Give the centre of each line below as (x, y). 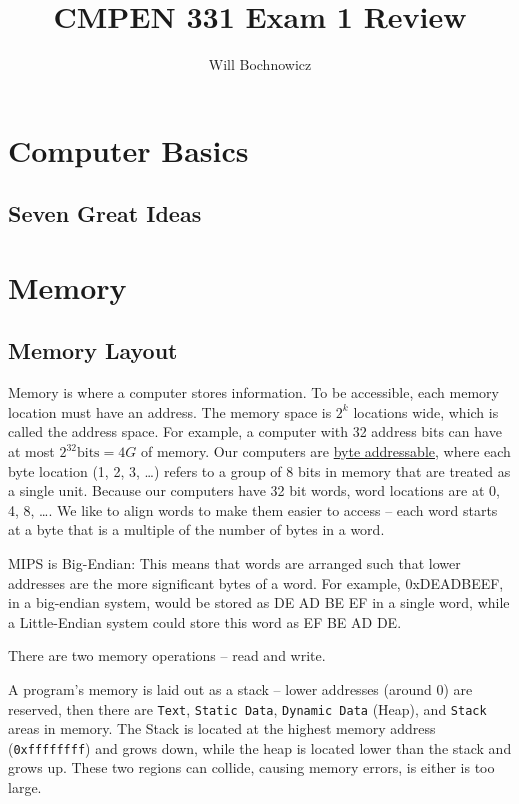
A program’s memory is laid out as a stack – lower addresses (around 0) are (240, 688)
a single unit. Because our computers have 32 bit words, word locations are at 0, (254, 490)
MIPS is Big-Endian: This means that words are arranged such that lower (234, 563)
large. (25, 787)
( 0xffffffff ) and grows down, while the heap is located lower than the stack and (260, 747)
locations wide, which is (426, 411)
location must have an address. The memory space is (170, 411)
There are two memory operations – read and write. (167, 655)
